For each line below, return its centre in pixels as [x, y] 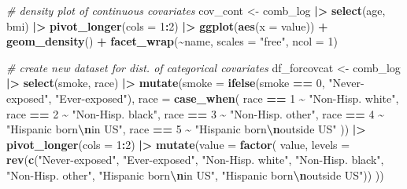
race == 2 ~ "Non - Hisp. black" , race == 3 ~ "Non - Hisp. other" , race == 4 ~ [195, 113]
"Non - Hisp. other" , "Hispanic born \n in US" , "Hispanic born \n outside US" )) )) [195, 174]
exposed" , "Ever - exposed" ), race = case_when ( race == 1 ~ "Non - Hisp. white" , [203, 98]
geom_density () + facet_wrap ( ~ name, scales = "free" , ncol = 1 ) [172, 41]
